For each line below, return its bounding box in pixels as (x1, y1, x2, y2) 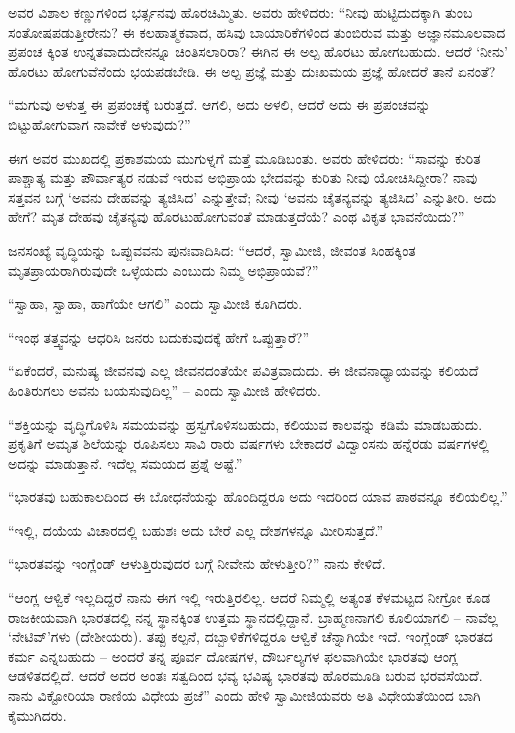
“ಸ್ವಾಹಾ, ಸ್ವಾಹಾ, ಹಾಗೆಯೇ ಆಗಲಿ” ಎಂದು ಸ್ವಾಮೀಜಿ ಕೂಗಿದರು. (8, 293, 303, 314)
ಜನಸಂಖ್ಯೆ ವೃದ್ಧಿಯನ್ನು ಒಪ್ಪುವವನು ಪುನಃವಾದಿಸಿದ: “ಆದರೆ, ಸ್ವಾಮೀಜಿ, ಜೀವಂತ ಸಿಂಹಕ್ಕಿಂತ (8, 239, 416, 260)
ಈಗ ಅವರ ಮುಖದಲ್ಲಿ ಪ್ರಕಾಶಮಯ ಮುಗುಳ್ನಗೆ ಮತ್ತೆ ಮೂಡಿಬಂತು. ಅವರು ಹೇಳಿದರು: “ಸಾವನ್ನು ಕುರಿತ (8, 147, 481, 168)
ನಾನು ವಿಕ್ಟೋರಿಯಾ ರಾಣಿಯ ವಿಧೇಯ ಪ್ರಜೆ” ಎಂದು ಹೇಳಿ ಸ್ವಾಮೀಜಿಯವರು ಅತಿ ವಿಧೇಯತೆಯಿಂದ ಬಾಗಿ (8, 685, 481, 706)
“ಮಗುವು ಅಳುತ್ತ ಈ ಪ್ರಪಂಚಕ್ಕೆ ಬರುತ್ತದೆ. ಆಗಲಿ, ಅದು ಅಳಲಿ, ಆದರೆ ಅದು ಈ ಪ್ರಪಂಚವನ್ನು (8, 94, 431, 115)
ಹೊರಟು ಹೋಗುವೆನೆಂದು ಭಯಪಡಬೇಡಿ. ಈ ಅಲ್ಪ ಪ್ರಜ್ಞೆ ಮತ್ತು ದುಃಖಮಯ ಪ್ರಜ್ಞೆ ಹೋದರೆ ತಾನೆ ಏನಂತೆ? (8, 60, 496, 81)
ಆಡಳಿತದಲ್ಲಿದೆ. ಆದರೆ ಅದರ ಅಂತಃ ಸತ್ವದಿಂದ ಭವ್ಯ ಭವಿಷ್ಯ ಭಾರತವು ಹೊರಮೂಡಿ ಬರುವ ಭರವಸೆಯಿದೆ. (8, 665, 483, 686)
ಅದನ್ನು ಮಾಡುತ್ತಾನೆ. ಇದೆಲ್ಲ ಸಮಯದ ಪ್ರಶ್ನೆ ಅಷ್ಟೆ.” (8, 452, 243, 473)
